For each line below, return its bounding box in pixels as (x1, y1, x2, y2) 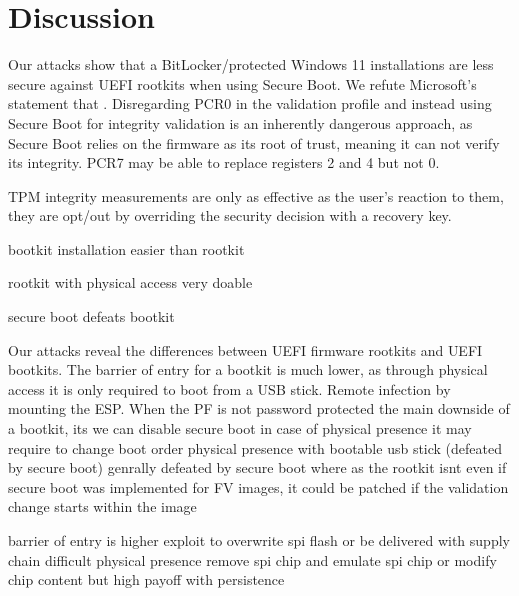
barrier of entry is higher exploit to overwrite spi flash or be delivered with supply (8, 530, 510, 550)
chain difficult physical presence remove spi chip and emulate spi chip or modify (8, 549, 497, 570)
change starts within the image (8, 496, 197, 517)
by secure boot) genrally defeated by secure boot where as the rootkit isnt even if (8, 457, 507, 478)
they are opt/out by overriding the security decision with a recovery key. (8, 205, 452, 226)
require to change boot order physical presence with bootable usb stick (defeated (8, 437, 503, 458)
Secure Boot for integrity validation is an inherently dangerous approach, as (8, 112, 473, 133)
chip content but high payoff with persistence (8, 569, 285, 590)
